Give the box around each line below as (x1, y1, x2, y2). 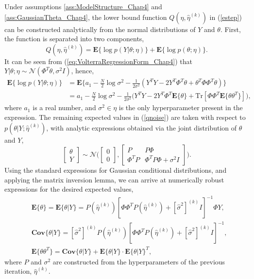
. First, (220, 24, 241, 34)
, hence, (71, 66, 94, 76)
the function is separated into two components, (4, 33, 144, 44)
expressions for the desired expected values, (4, 184, 134, 194)
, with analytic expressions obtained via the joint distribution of (46, 122, 237, 132)
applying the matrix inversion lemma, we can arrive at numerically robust (4, 174, 224, 184)
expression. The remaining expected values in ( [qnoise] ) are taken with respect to (4, 112, 246, 122)
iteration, (4, 266, 32, 276)
